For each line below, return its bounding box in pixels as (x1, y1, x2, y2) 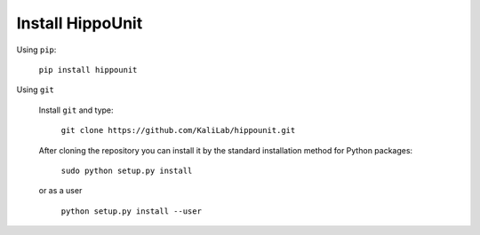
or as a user (38, 185, 83, 196)
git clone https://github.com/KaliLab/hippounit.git (60, 125, 296, 136)
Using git (16, 84, 55, 95)
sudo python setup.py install (60, 165, 193, 176)
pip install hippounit (38, 65, 138, 74)
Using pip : (16, 44, 57, 55)
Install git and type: (38, 105, 115, 115)
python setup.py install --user (60, 206, 202, 216)
